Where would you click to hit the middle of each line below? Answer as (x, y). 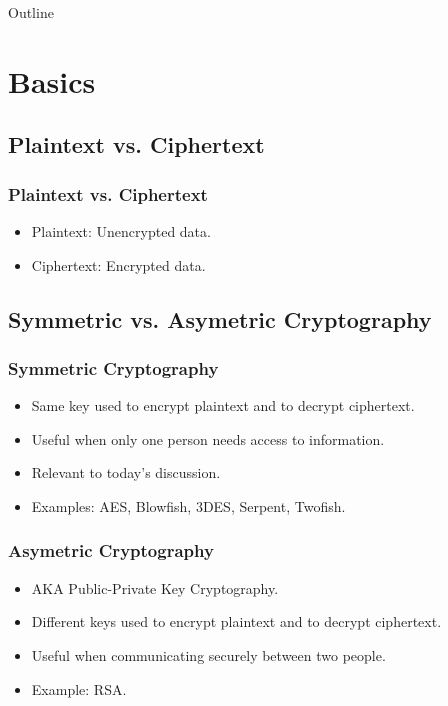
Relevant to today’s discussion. (126, 472)
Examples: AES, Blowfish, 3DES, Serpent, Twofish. (188, 505)
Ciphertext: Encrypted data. (118, 264)
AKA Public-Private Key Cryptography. (155, 587)
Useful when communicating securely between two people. (208, 654)
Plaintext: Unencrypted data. (121, 230)
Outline (31, 12)
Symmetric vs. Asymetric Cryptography (220, 318)
